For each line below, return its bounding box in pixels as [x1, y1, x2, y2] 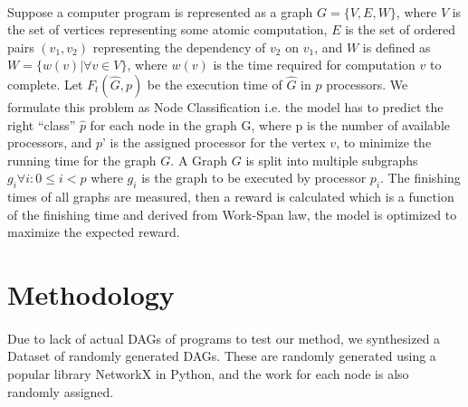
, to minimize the [336, 133, 432, 152]
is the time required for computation [213, 55, 415, 74]
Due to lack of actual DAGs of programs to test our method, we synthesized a [7, 328, 441, 347]
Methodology [7, 276, 175, 313]
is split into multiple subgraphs [245, 150, 418, 169]
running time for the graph [7, 150, 157, 169]
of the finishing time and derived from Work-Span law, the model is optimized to [7, 204, 457, 223]
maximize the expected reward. [7, 222, 180, 241]
